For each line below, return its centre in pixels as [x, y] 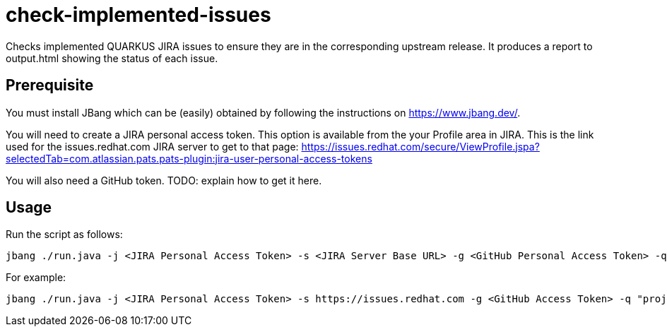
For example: [36, 278]
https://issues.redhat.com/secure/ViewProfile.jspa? [420, 146]
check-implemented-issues [138, 15]
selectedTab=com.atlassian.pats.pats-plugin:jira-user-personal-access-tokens [189, 158]
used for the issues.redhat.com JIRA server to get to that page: [152, 146]
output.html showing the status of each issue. [112, 58]
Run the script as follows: [64, 235]
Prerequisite [50, 85]
